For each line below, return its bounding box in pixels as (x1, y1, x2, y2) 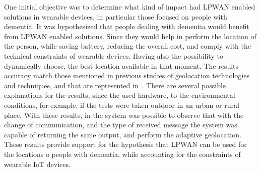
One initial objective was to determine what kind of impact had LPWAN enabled (4, 2, 255, 12)
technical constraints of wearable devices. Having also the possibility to (4, 50, 223, 61)
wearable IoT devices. (4, 158, 71, 169)
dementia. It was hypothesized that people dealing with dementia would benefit (4, 21, 250, 32)
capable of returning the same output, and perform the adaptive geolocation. (4, 129, 241, 139)
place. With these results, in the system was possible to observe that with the (4, 109, 244, 120)
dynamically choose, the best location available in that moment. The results (4, 60, 239, 71)
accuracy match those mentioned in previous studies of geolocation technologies (4, 70, 249, 81)
